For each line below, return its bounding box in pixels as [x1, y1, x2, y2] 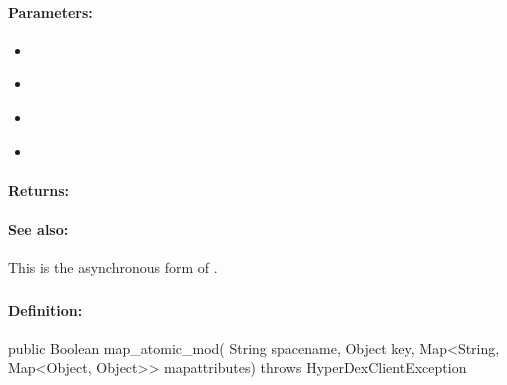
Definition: [8, 299, 83, 320]
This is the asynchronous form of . [8, 257, 218, 278]
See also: [8, 218, 69, 239]
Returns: [8, 179, 70, 200]
